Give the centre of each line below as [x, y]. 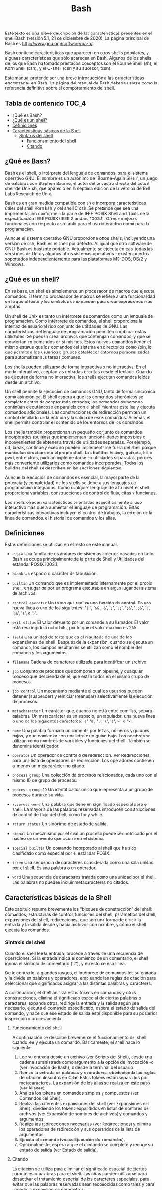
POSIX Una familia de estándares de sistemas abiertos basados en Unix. [83, 554]
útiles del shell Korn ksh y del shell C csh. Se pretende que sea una [72, 208]
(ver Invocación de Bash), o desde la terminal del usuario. [77, 1067]
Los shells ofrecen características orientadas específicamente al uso [74, 502]
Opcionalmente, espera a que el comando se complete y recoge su [86, 1144]
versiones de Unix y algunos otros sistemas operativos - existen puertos [77, 253]
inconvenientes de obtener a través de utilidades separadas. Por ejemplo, [78, 442]
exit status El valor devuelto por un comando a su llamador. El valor [81, 622]
